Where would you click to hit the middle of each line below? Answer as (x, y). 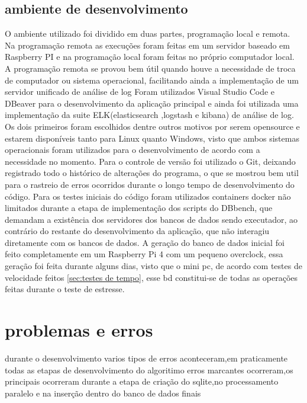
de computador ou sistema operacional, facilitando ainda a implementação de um (152, 80)
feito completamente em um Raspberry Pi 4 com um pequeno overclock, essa (144, 254)
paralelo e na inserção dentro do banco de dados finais (103, 393)
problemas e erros (79, 330)
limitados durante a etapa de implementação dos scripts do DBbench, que (139, 208)
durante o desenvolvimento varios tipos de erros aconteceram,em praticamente (146, 358)
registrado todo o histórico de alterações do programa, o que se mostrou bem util (152, 173)
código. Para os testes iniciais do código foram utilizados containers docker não (148, 196)
